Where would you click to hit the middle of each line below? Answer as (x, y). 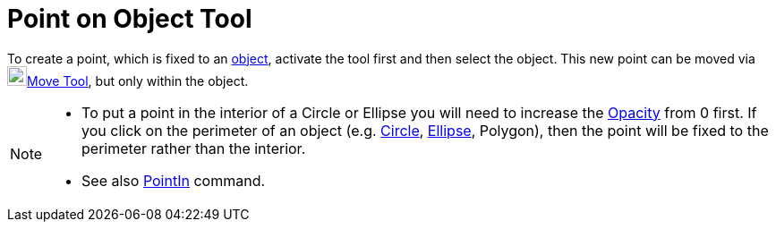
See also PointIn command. (174, 180)
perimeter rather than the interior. (194, 148)
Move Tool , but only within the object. (138, 81)
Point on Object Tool (130, 19)
